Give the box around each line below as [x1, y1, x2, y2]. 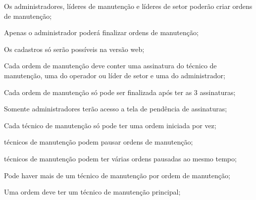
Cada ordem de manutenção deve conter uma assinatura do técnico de [4, 60, 217, 71]
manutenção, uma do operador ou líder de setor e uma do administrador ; [4, 70, 225, 80]
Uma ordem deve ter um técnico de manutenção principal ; [4, 187, 181, 197]
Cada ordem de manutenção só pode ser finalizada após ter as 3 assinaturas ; [4, 87, 236, 97]
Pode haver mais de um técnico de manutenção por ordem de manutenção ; [4, 170, 230, 180]
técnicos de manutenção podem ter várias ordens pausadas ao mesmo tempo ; [4, 153, 237, 163]
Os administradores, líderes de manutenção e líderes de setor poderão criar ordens [4, 1, 253, 11]
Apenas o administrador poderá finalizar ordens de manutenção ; [4, 27, 199, 38]
